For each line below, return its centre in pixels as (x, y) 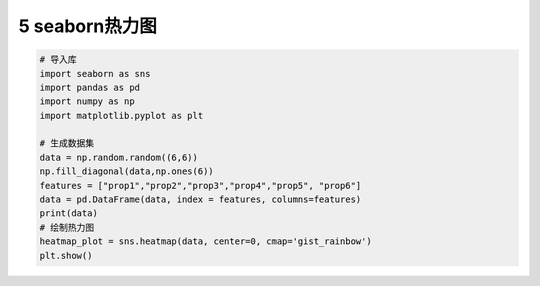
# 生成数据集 (67, 143)
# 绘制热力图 (67, 227)
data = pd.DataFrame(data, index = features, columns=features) (200, 199)
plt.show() (66, 255)
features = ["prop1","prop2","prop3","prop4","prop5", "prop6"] (200, 185)
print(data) (69, 213)
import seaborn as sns (95, 73)
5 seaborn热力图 (87, 26)
